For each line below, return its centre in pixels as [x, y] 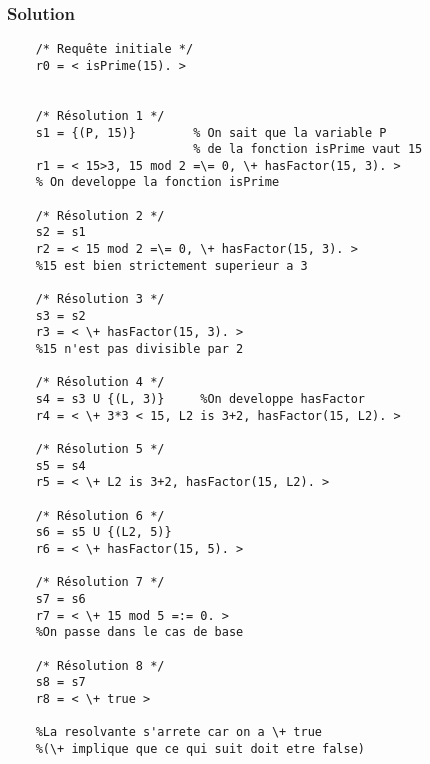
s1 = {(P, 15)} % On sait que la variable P [211, 132]
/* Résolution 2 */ [100, 215]
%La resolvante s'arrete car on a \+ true [178, 732]
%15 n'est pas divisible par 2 [139, 349]
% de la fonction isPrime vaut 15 [308, 149]
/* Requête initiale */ [114, 49]
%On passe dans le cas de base [139, 632]
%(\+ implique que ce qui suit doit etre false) [200, 748]
